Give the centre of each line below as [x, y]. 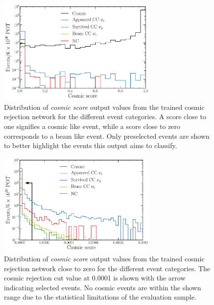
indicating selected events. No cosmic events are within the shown [103, 287]
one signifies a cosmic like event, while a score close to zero [92, 126]
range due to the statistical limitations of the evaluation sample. [100, 297]
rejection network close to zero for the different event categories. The [107, 268]
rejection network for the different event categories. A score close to [105, 116]
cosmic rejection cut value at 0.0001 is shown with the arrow [95, 278]
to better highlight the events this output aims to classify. [91, 145]
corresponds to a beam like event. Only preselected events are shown [107, 136]
